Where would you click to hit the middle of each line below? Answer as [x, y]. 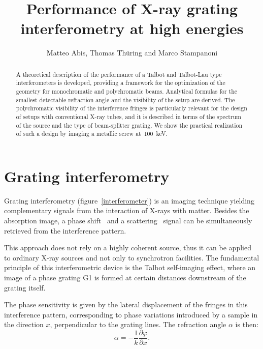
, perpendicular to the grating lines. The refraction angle [138, 324]
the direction [24, 324]
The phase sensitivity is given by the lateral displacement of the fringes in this [126, 304]
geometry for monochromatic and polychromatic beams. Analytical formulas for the [127, 91]
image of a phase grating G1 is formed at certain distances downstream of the [125, 278]
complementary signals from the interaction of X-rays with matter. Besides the [127, 210]
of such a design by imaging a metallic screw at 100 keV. [92, 134]
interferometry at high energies [132, 28]
